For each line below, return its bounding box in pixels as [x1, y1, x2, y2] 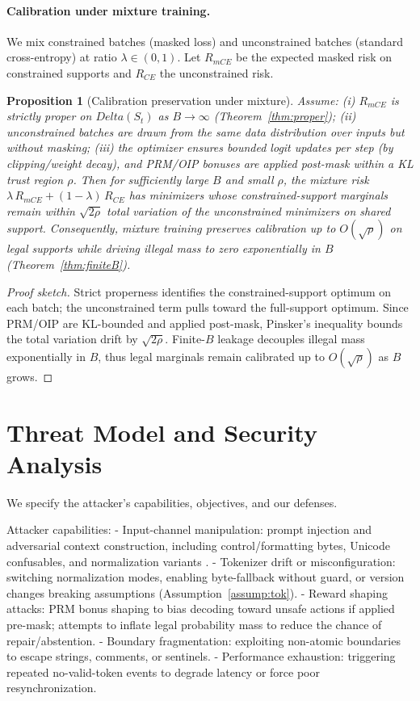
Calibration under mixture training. [6, 2, 211, 19]
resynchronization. [6, 679, 97, 696]
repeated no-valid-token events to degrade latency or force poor [6, 663, 320, 680]
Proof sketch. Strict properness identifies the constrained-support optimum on [6, 283, 392, 300]
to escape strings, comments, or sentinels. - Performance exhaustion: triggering [6, 648, 396, 665]
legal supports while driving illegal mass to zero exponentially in [6, 240, 321, 257]
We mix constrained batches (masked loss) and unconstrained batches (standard [6, 32, 404, 49]
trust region [6, 170, 64, 187]
